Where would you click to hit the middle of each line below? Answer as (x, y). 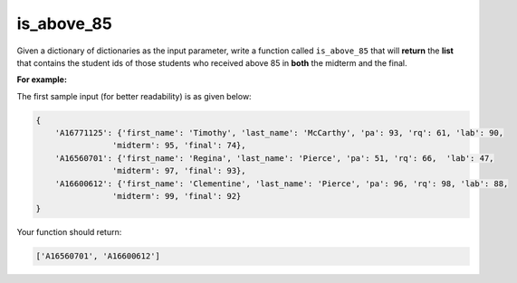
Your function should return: (69, 232)
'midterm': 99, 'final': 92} (177, 196)
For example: (42, 80)
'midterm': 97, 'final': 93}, (179, 171)
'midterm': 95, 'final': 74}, (179, 146)
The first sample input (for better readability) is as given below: (134, 96)
